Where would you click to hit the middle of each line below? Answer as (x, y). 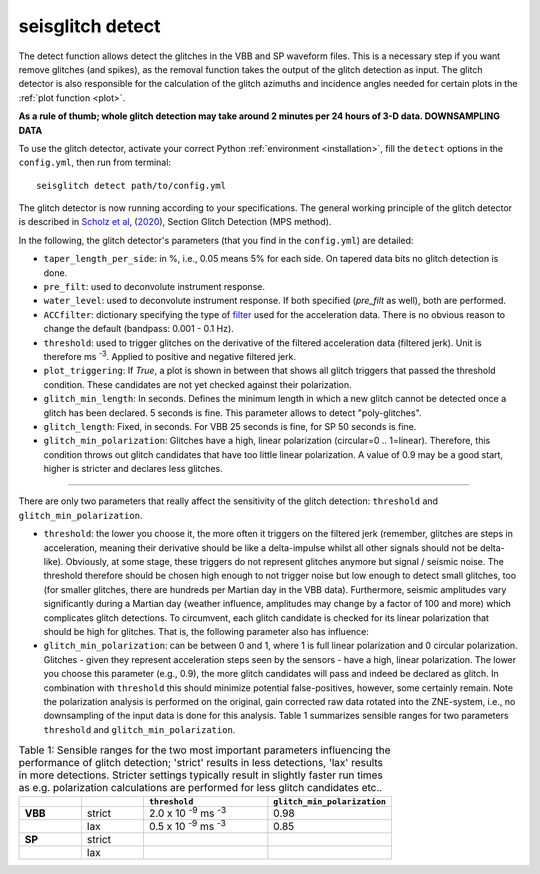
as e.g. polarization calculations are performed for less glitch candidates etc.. (200, 788)
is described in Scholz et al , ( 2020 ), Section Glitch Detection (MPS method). (175, 222)
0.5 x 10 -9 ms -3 (187, 825)
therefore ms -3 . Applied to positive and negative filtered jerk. (170, 355)
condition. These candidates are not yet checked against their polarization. (197, 384)
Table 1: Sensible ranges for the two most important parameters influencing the (204, 750)
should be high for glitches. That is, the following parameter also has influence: (206, 631)
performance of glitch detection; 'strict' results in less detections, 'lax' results (201, 763)
